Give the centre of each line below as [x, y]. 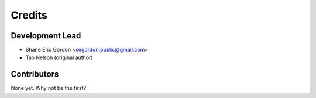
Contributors [35, 75]
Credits [29, 15]
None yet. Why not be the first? [49, 88]
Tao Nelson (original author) [59, 57]
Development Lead [46, 36]
